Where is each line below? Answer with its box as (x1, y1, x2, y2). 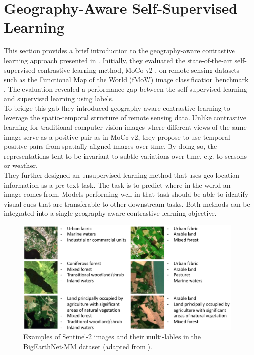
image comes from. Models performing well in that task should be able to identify (4, 189, 249, 199)
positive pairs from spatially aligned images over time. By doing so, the (4, 141, 217, 151)
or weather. (4, 160, 38, 170)
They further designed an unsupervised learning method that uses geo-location (4, 170, 240, 180)
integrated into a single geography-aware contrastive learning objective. (4, 208, 217, 218)
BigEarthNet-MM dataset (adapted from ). (23, 341, 152, 351)
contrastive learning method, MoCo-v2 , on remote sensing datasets (37, 64, 240, 75)
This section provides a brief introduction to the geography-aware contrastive (4, 45, 235, 56)
